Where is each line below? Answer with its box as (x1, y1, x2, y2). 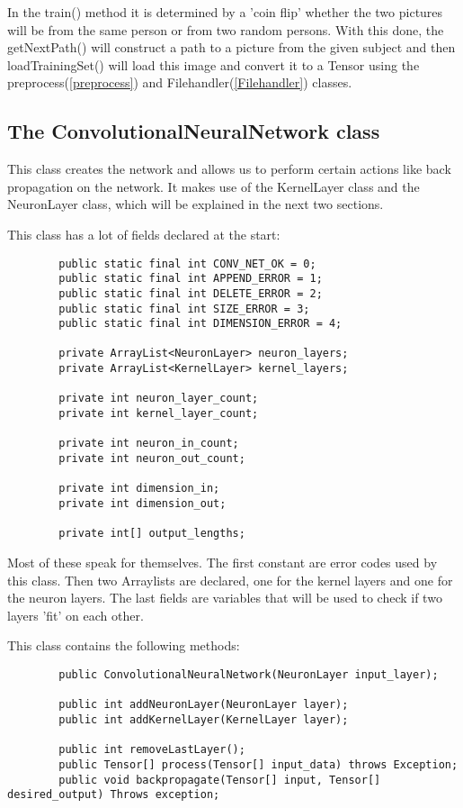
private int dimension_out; (58, 497, 227, 511)
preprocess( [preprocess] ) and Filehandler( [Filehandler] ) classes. (7, 73, 352, 92)
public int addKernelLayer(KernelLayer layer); (58, 713, 349, 726)
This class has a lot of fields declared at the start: (7, 224, 280, 243)
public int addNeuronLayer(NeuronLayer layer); (58, 698, 349, 712)
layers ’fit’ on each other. (7, 605, 144, 624)
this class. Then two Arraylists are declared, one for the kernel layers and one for (7, 570, 453, 589)
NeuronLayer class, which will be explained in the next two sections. (7, 195, 384, 213)
